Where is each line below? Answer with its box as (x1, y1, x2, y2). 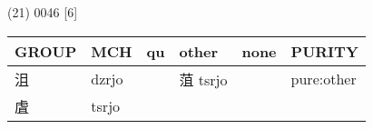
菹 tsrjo (179, 68, 228, 90)
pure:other (290, 68, 357, 90)
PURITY (290, 40, 358, 62)
